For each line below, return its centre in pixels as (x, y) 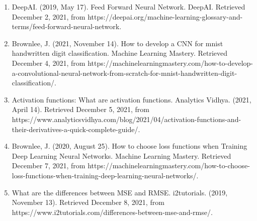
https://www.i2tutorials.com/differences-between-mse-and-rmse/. (112, 212)
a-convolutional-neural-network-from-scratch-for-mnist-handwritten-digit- (124, 73)
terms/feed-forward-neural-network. (67, 26)
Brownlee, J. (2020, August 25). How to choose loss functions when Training (130, 146)
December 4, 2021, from (49, 63)
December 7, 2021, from (49, 165)
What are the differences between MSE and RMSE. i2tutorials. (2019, (120, 192)
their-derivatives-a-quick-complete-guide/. (76, 129)
